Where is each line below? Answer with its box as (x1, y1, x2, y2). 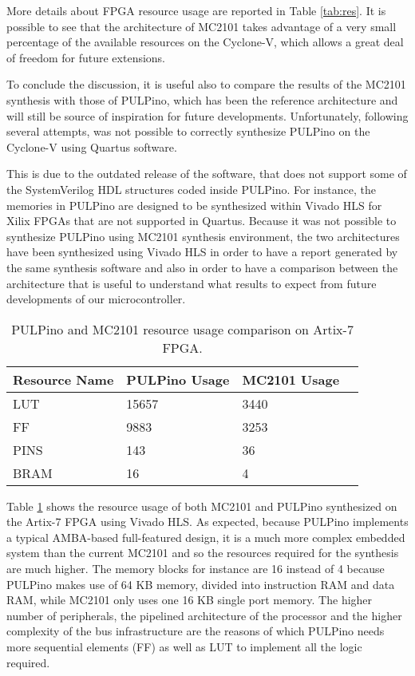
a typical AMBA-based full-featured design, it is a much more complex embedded (6, 528, 405, 545)
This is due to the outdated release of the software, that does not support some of (6, 165, 407, 182)
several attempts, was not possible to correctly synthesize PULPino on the (6, 123, 370, 140)
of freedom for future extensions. (6, 49, 166, 65)
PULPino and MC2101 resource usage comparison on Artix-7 (11, 319, 354, 338)
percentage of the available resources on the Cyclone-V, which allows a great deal (6, 34, 404, 50)
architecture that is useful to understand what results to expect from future (6, 275, 377, 291)
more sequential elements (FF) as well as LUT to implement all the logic (6, 638, 362, 655)
